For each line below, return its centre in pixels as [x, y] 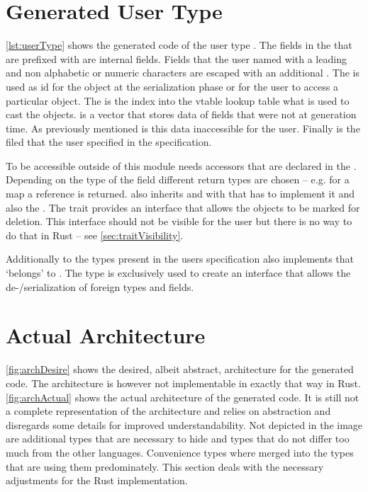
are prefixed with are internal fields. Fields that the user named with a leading [176, 58]
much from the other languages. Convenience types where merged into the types [180, 452]
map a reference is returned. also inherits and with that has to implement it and [180, 194]
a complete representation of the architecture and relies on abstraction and [168, 411]
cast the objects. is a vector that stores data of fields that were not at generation [181, 114]
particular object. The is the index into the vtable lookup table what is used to [178, 100]
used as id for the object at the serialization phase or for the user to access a [172, 86]
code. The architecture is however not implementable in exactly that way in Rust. [183, 383]
